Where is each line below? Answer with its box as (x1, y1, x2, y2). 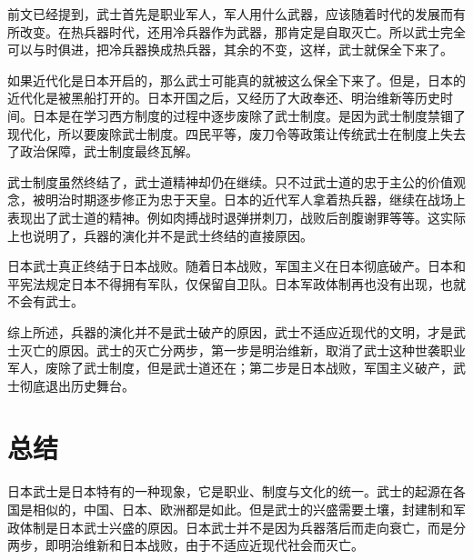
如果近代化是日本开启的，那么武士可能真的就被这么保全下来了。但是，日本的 (7, 70, 466, 89)
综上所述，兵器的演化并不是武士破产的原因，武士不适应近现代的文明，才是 (7, 322, 453, 341)
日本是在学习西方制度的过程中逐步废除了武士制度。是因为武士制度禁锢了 (32, 105, 466, 125)
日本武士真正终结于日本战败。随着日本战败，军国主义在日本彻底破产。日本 (7, 256, 453, 275)
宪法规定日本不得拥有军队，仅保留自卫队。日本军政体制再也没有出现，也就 (19, 274, 466, 293)
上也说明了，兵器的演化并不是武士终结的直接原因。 (7, 225, 313, 245)
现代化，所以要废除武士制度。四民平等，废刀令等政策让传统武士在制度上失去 (7, 124, 466, 143)
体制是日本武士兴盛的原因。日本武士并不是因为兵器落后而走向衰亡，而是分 (19, 517, 466, 536)
